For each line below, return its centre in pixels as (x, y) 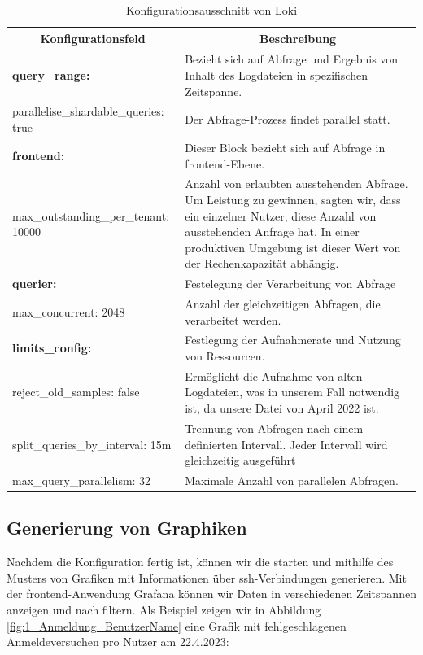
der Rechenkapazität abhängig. (262, 263)
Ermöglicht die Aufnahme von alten (274, 376)
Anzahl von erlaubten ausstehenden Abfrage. (297, 183)
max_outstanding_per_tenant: (91, 215)
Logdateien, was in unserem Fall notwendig (292, 392)
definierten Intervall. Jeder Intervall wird (286, 444)
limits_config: (52, 348)
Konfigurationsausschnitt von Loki (211, 10)
